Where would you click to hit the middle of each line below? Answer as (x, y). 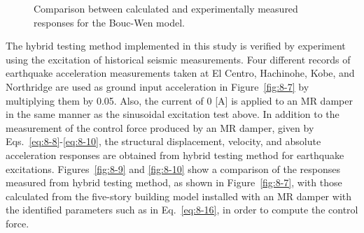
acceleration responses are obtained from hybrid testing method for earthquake (175, 155)
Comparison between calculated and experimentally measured (166, 8)
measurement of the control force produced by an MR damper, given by (160, 127)
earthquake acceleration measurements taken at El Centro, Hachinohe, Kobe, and (180, 73)
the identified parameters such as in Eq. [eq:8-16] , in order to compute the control (182, 210)
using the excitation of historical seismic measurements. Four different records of (178, 59)
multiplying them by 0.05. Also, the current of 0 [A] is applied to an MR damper (179, 100)
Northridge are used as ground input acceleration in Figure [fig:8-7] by (157, 86)
